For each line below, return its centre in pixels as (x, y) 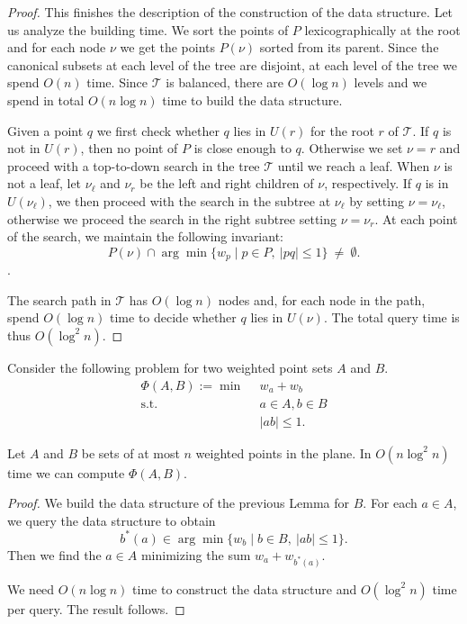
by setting (377, 200)
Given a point (45, 130)
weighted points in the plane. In (283, 452)
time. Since (117, 82)
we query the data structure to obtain (112, 520)
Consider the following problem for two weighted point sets (170, 367)
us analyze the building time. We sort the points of (148, 29)
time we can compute (66, 472)
